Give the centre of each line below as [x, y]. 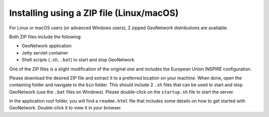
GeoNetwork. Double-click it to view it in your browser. [66, 108]
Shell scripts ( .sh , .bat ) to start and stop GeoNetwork [78, 60]
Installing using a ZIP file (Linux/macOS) [94, 13]
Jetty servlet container [45, 53]
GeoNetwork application [47, 46]
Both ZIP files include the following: [46, 37]
